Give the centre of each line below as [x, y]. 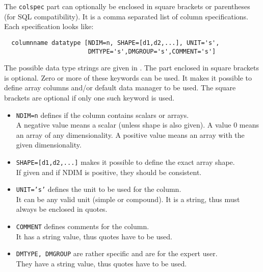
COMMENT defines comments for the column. [83, 226]
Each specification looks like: [49, 26]
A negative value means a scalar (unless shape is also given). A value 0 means [137, 125]
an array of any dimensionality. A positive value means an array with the [130, 134]
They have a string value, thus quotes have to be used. [101, 263]
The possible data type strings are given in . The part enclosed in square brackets [132, 68]
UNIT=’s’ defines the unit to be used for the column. [99, 189]
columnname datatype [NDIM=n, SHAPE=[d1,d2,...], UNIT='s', [115, 43]
